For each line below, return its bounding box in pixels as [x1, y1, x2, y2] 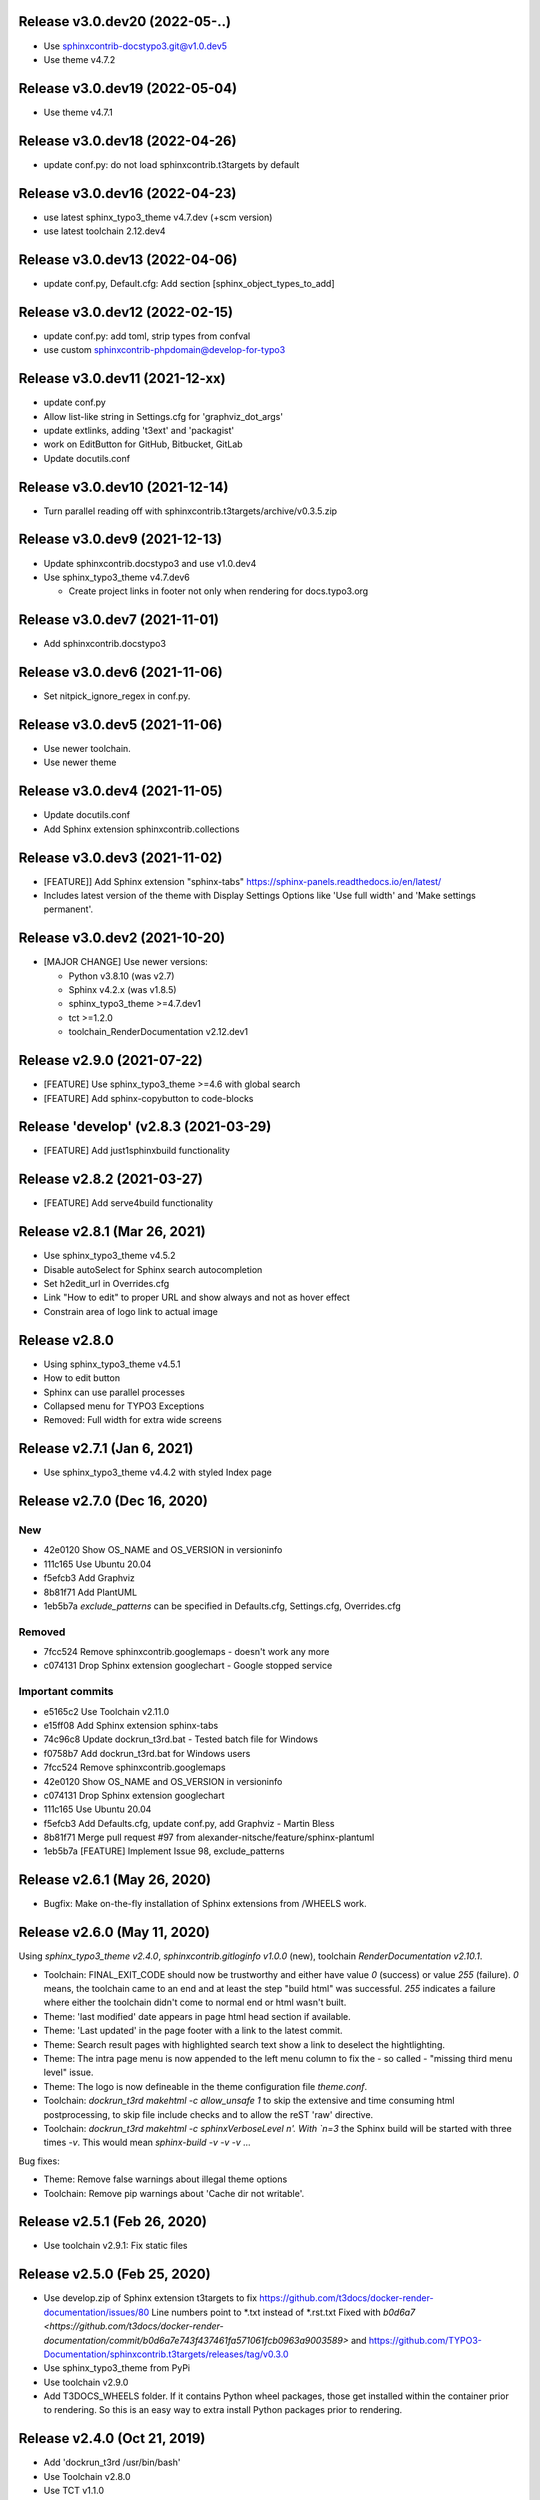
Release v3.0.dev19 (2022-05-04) [18, 80, 238, 97]
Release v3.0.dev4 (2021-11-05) [18, 783, 224, 800]
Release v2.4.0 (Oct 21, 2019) [18, 2430, 206, 2447]
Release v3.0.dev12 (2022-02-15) [18, 303, 234, 320]
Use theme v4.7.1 [43, 106, 114, 118]
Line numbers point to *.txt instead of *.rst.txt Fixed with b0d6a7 [151, 2306, 416, 2318]
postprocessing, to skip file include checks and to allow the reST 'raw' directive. [43, 2108, 374, 2120]
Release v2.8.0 [18, 1331, 114, 1349]
